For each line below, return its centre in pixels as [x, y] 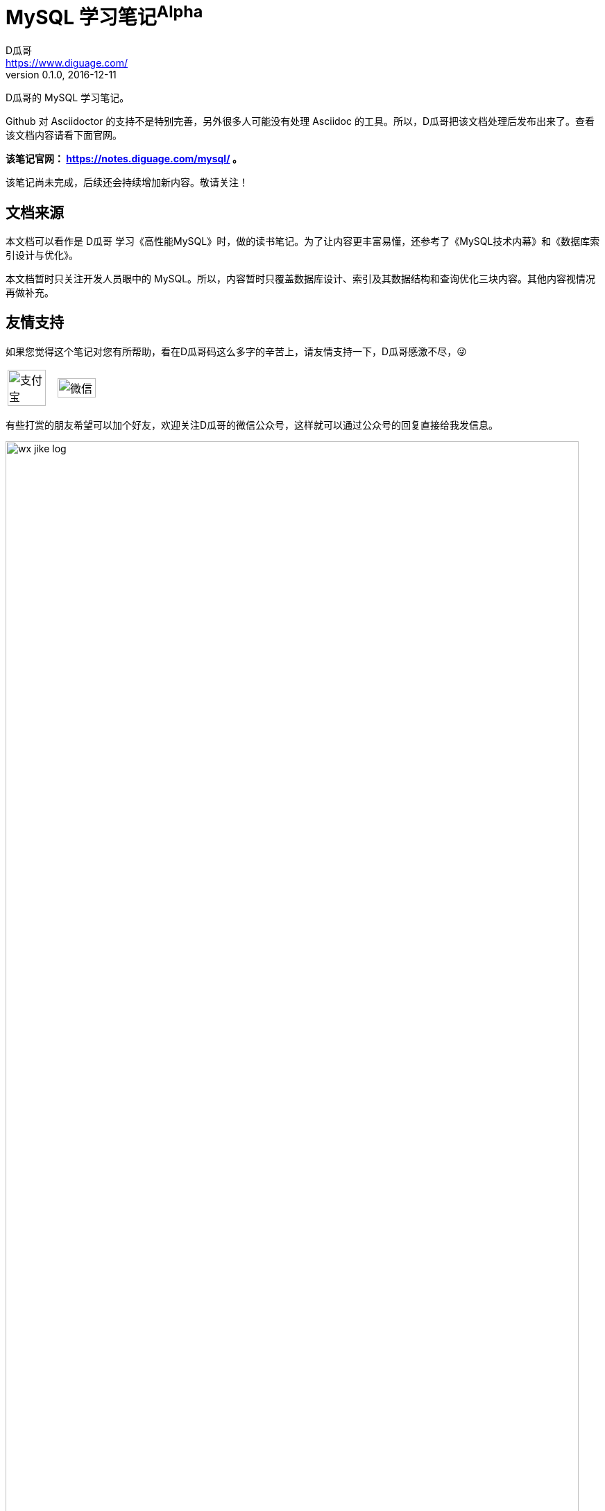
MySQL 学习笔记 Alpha [104, 16]
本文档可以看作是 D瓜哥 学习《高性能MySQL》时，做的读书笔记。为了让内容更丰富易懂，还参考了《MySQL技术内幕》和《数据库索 [303, 241]
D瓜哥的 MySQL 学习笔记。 [68, 98]
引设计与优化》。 [42, 255]
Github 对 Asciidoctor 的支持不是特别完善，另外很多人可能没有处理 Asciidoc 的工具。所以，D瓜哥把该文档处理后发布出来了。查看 [300, 121]
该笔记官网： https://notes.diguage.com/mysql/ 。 [124, 159]
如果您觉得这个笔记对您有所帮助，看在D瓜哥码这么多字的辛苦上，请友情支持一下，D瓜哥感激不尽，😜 [236, 351]
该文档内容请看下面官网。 [64, 135]
